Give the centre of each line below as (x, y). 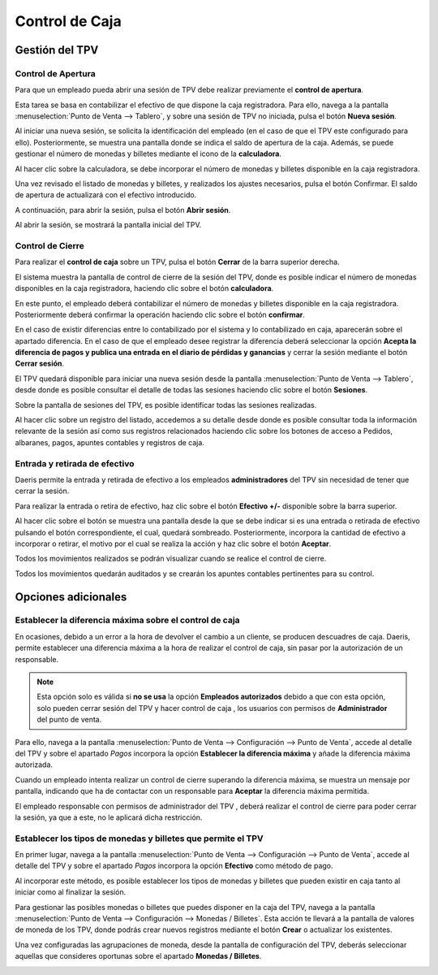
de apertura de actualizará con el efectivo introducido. (106, 195)
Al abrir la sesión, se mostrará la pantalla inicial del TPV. (108, 225)
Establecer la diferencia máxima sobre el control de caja (127, 620)
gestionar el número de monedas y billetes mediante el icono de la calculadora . (148, 154)
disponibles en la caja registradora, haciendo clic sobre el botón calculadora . (144, 288)
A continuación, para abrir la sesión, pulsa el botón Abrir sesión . (123, 210)
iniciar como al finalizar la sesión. (71, 892)
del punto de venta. (69, 720)
